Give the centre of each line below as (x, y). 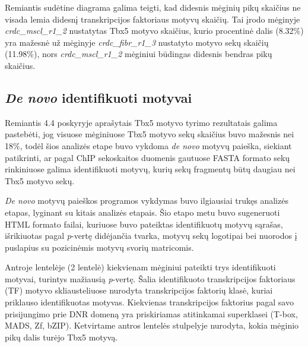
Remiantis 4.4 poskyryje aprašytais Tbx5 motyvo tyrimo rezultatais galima (141, 122)
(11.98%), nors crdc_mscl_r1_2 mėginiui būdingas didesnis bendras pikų (139, 54)
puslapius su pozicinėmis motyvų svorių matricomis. (99, 247)
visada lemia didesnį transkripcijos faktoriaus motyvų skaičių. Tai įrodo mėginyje (153, 19)
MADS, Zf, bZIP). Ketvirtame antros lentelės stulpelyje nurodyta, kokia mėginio (152, 325)
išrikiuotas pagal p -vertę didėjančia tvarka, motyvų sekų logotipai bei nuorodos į (151, 236)
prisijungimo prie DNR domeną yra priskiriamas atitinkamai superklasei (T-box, (151, 313)
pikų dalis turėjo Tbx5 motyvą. (61, 337)
